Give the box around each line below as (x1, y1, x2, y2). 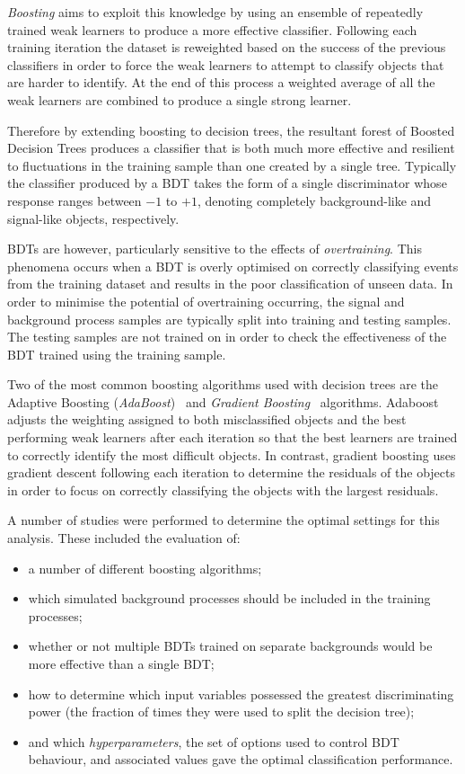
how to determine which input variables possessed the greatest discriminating (28, 684, 454, 703)
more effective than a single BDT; (28, 654, 215, 672)
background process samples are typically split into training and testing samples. (7, 309, 452, 328)
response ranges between (7, 191, 142, 209)
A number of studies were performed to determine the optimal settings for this (7, 511, 440, 529)
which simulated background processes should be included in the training (28, 589, 431, 608)
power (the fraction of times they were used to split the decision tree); (28, 702, 415, 721)
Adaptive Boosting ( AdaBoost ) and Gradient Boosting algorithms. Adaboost (7, 392, 439, 411)
